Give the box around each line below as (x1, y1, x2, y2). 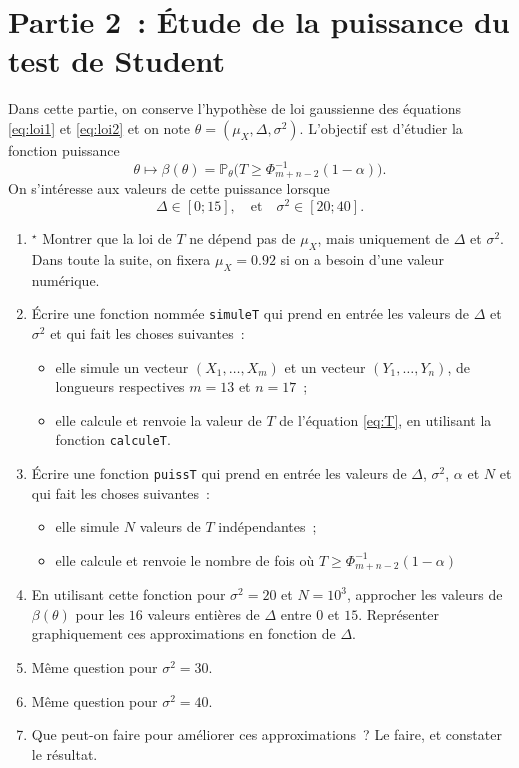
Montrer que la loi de (42, 228, 172, 249)
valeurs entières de (147, 603, 260, 624)
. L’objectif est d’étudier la (299, 117, 463, 138)
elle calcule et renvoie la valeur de (55, 409, 262, 430)
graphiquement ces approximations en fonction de (31, 623, 336, 644)
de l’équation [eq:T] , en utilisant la (279, 409, 492, 430)
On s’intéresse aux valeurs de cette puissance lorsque (8, 178, 330, 199)
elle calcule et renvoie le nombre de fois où (55, 549, 315, 570)
